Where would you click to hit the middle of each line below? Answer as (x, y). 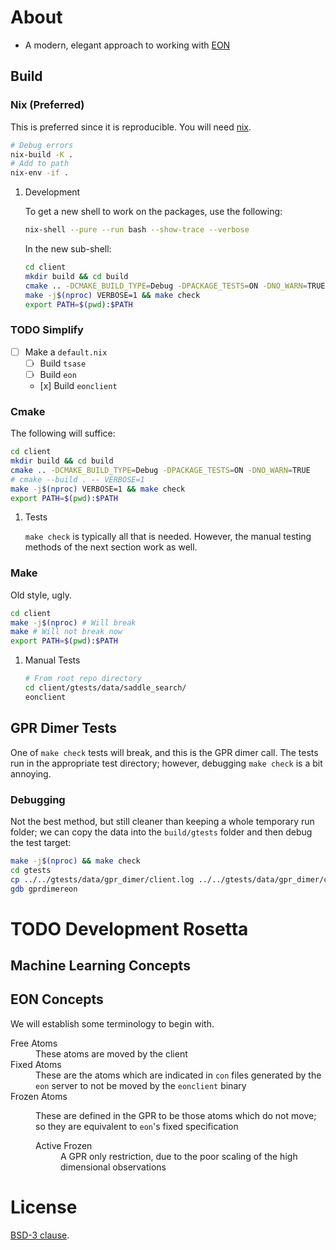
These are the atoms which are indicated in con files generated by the (178, 1075)
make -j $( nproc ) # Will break (73, 622)
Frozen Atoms (39, 1096)
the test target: (41, 842)
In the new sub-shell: (68, 249)
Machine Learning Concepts (100, 966)
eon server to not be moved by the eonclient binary (141, 1085)
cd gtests (31, 870)
